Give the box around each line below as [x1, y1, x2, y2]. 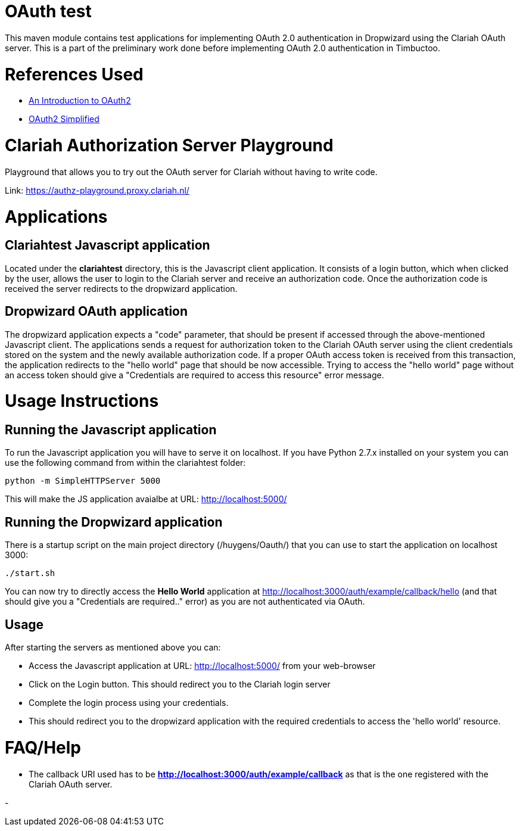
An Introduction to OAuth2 [29, 95, 131, 106]
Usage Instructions [5, 391, 159, 412]
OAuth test [5, 1, 92, 21]
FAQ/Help [5, 737, 81, 758]
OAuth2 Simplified [29, 114, 99, 125]
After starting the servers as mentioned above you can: [5, 642, 221, 653]
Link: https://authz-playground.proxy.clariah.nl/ [5, 185, 189, 195]
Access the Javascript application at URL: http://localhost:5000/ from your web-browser [29, 661, 376, 671]
